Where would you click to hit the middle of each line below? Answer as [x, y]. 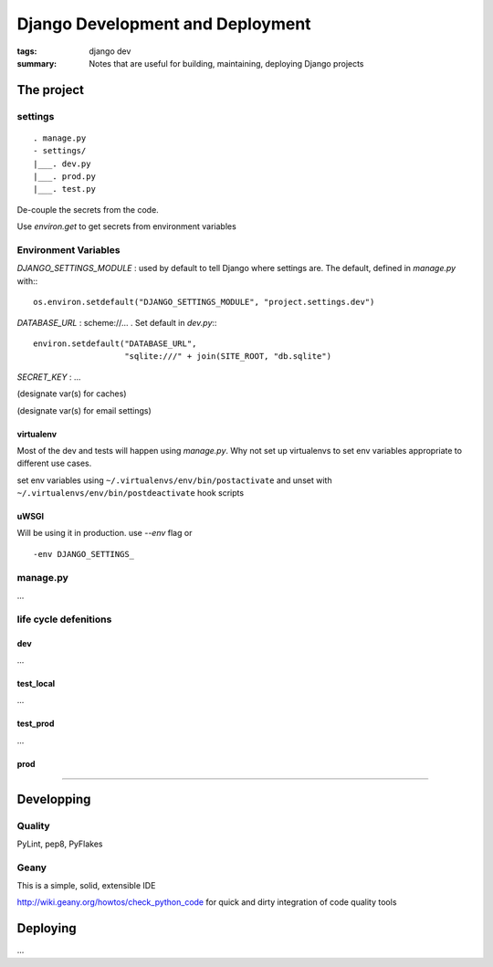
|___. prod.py [64, 177]
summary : [37, 63]
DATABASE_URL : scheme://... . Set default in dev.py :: [117, 322]
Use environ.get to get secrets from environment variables [126, 226]
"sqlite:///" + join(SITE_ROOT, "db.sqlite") [228, 357]
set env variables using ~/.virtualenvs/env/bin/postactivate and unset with [174, 480]
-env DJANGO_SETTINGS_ [84, 554]
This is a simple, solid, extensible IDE [86, 886]
